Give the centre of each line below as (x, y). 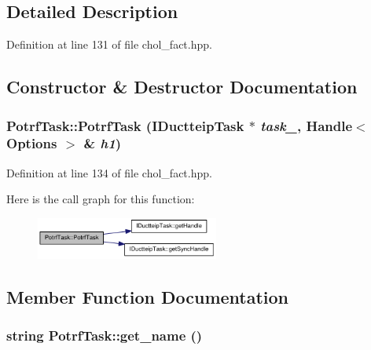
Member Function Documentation (148, 297)
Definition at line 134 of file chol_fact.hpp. (109, 172)
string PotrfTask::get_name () (105, 335)
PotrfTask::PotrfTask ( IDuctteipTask (125, 125)
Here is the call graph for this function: (101, 199)
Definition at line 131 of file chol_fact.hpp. (109, 44)
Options (32, 143)
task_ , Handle (307, 125)
